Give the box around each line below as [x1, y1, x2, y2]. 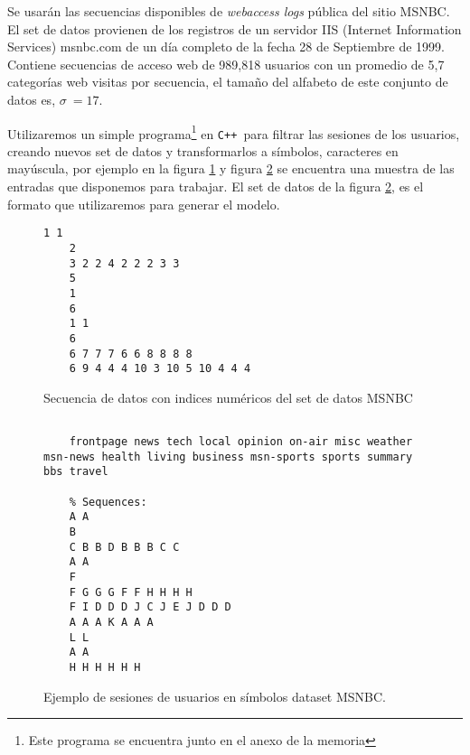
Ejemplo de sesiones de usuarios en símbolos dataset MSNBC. [43, 686, 387, 705]
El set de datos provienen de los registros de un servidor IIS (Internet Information [7, 19, 462, 38]
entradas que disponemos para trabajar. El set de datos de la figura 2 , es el [7, 177, 424, 196]
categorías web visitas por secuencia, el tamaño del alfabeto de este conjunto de [7, 72, 448, 91]
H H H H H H [69, 660, 141, 674]
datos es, [7, 89, 56, 108]
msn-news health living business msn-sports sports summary [43, 450, 413, 463]
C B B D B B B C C [69, 540, 180, 554]
